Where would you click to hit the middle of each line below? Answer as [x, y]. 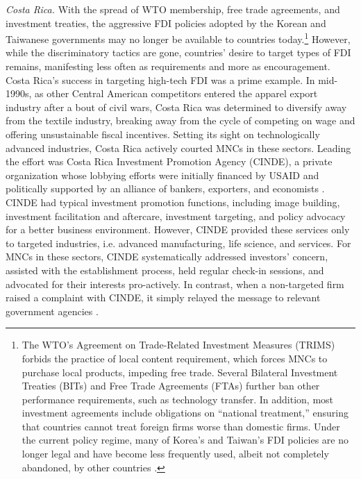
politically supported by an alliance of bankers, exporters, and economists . [165, 188]
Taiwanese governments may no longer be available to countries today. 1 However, [178, 38]
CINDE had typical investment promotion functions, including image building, [173, 202]
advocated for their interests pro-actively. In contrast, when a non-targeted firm [175, 284]
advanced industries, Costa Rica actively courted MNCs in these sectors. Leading [178, 148]
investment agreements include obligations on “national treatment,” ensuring [185, 413]
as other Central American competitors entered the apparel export [176, 93]
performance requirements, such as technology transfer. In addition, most [178, 399]
